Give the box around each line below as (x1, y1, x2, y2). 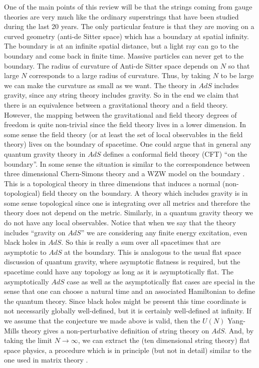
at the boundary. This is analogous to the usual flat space (64, 246, 241, 257)
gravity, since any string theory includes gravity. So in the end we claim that (4, 90, 239, 100)
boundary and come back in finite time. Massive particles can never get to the (4, 50, 244, 61)
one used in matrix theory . (4, 354, 88, 365)
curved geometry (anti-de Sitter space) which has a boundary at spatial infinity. (4, 31, 249, 41)
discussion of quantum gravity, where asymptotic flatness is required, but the (4, 256, 240, 267)
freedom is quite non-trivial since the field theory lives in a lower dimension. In (4, 119, 246, 130)
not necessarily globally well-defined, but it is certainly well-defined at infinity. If (4, 305, 251, 316)
